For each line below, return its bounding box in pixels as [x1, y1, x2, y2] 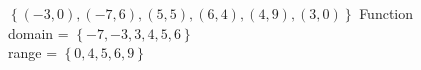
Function [359, 3, 414, 23]
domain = [8, 22, 69, 43]
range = [8, 42, 58, 63]
